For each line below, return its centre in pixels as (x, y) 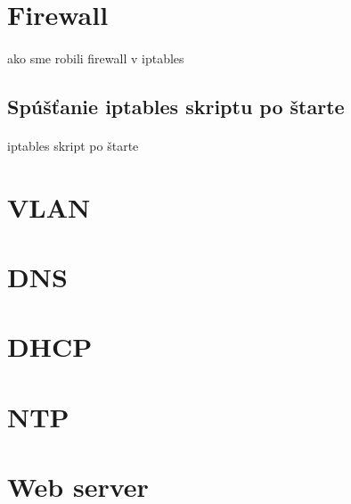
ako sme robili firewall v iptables (96, 58)
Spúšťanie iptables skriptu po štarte (176, 106)
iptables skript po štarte (73, 145)
